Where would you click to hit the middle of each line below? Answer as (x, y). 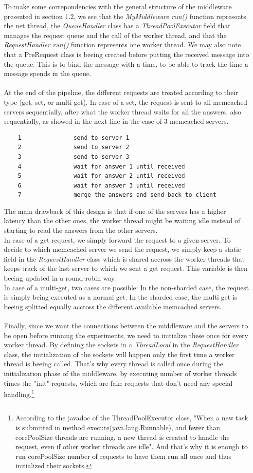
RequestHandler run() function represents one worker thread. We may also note (122, 45)
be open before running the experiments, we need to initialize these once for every (126, 335)
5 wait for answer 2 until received (101, 176)
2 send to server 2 (73, 147)
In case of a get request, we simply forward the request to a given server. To (117, 239)
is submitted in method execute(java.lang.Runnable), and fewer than (118, 427)
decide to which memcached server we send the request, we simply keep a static (123, 249)
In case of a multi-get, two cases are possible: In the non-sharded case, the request (126, 287)
